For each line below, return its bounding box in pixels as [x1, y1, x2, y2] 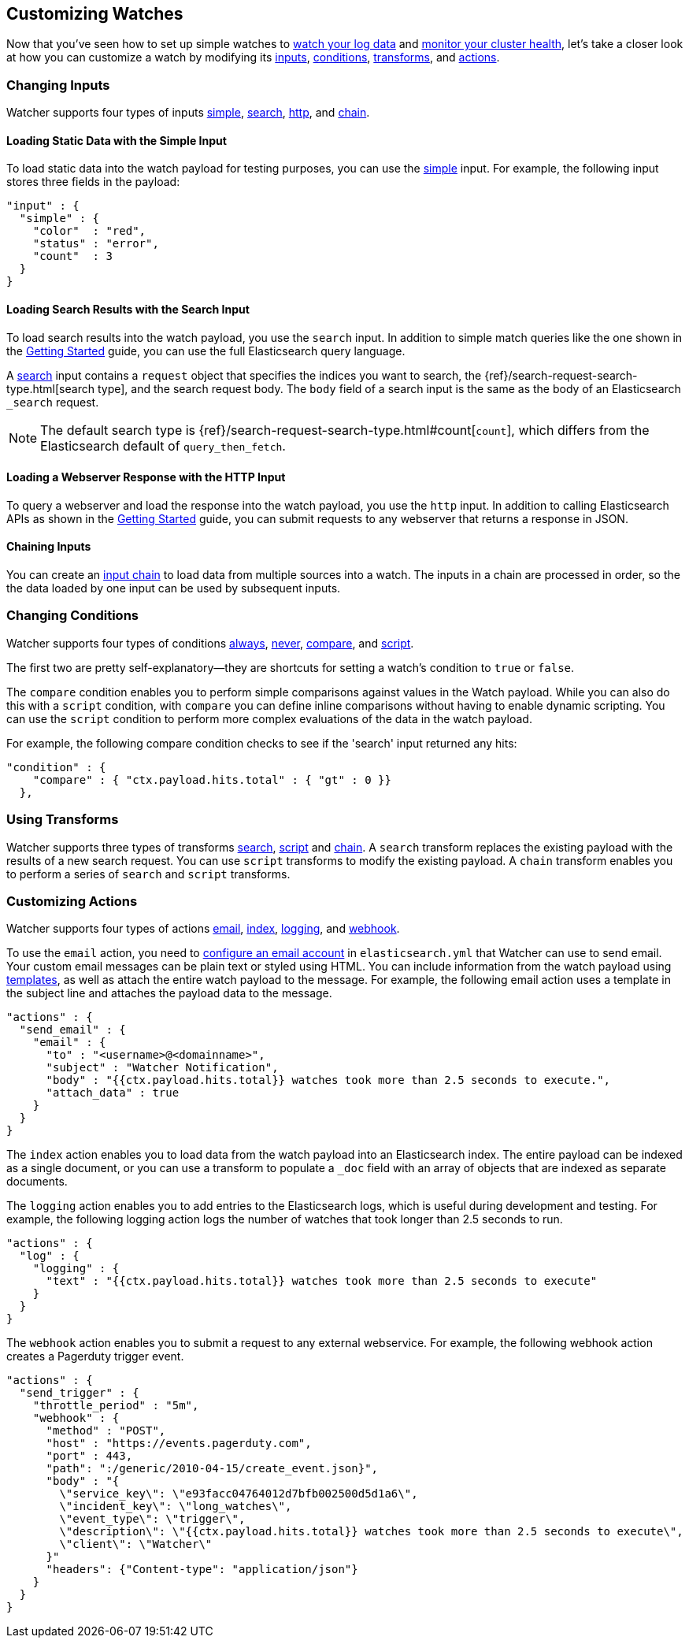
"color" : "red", [32, 225, 146, 238]
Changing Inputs [6, 76, 110, 93]
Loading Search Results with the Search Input [6, 302, 250, 316]
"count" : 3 [32, 250, 113, 263]
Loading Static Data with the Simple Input [6, 133, 227, 147]
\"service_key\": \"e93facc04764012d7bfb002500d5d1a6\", [59, 1487, 418, 1501]
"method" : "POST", [46, 1424, 166, 1438]
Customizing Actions [6, 893, 138, 909]
